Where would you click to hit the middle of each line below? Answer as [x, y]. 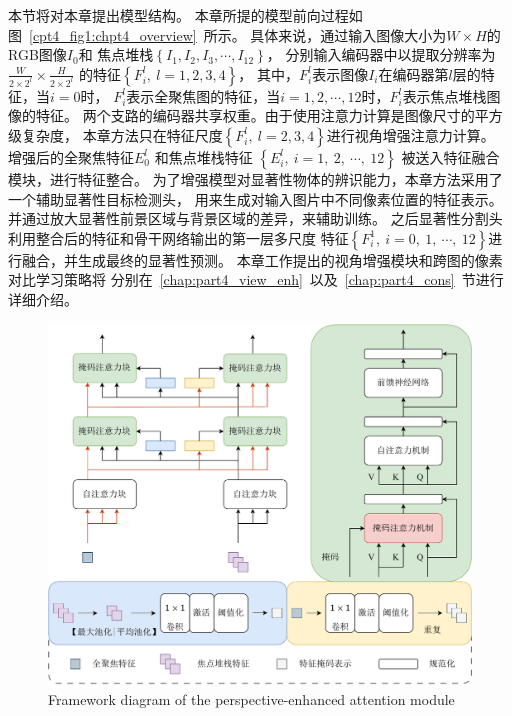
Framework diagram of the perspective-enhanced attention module [251, 698]
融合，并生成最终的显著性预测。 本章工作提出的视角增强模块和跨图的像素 [262, 259]
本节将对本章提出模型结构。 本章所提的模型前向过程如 [185, 15]
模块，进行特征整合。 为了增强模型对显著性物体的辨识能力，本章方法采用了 [255, 178]
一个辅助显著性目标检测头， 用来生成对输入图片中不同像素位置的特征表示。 [255, 198]
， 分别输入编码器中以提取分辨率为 [381, 54]
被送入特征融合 [450, 156]
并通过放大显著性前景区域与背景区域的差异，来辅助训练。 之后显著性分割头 [255, 218]
